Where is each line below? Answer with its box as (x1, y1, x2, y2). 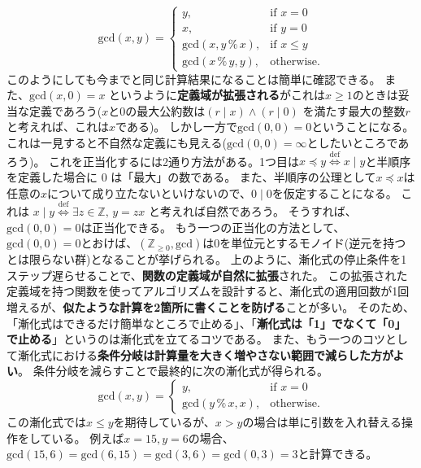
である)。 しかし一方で (115, 118, 237, 135)
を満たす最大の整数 (302, 102, 406, 119)
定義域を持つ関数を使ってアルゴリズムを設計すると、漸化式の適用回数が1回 (7, 282, 410, 300)
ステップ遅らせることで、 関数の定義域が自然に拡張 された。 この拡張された (7, 266, 408, 283)
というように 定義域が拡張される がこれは (109, 86, 326, 103)
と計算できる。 (297, 445, 378, 462)
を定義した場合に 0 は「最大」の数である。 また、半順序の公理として (7, 168, 376, 185)
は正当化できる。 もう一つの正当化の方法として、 (80, 218, 345, 235)
